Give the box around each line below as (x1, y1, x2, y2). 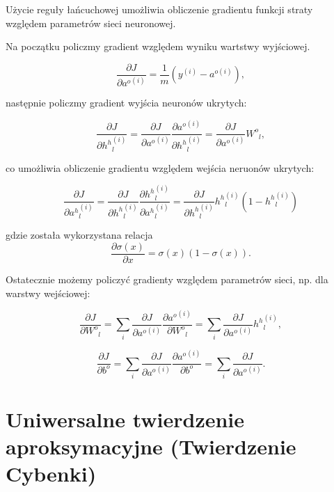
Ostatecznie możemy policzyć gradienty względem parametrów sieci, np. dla (6, 272, 328, 287)
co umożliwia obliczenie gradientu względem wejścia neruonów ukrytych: (6, 160, 315, 175)
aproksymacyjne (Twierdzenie (6, 432, 296, 461)
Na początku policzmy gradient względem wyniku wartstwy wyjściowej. (6, 39, 310, 54)
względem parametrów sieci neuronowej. (6, 15, 176, 30)
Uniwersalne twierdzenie (6, 405, 245, 434)
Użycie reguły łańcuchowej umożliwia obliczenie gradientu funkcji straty (6, 2, 313, 16)
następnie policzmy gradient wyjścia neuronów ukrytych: (6, 95, 247, 110)
